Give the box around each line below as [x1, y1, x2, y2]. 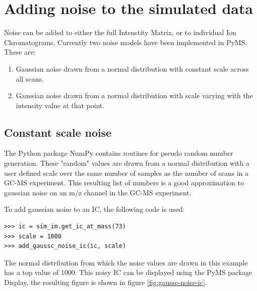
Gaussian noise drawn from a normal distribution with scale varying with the [16, 90, 253, 101]
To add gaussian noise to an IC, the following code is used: [4, 204, 185, 214]
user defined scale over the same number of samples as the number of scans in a [4, 167, 248, 178]
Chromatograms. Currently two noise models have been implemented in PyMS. [4, 37, 247, 47]
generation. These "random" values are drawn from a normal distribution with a [4, 158, 249, 168]
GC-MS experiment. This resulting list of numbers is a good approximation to [4, 177, 244, 188]
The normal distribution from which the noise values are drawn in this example [4, 257, 248, 267]
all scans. [16, 73, 44, 84]
